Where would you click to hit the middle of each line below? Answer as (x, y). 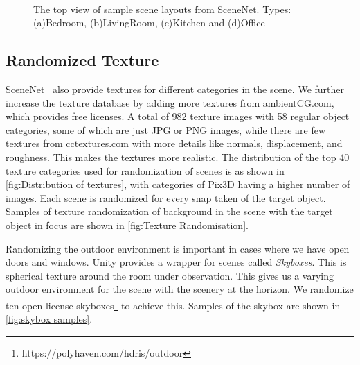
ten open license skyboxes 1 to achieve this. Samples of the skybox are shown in (173, 304)
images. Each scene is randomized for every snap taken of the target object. (166, 197)
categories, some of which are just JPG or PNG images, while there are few (166, 129)
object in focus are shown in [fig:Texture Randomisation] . (127, 224)
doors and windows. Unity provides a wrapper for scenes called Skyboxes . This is (176, 262)
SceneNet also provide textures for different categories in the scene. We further (175, 88)
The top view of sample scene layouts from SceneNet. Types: (162, 9)
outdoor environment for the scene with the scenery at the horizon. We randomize (180, 289)
